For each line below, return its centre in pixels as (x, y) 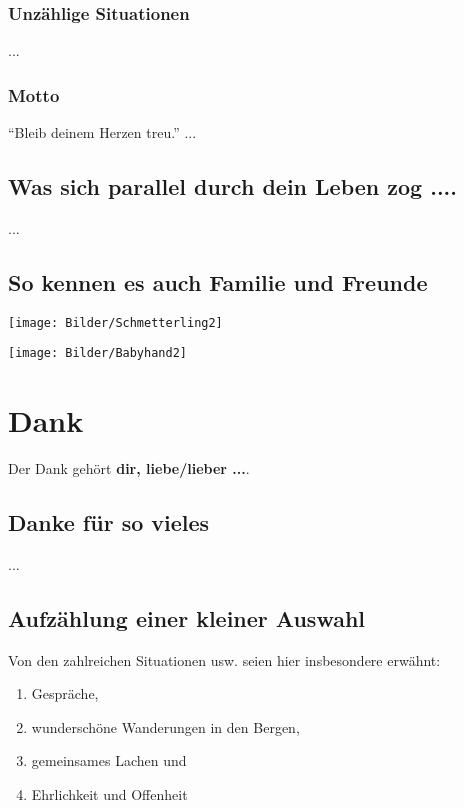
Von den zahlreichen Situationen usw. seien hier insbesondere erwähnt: (224, 659)
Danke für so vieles (109, 522)
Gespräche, (65, 693)
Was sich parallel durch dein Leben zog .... (232, 186)
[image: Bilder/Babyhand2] (97, 353)
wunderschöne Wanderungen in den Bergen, (165, 726)
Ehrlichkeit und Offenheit (109, 794)
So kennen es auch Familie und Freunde (218, 281)
